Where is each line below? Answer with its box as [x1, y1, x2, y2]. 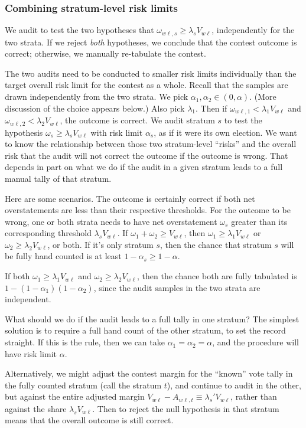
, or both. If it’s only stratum [47, 238, 154, 250]
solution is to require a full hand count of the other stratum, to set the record [5, 324, 286, 336]
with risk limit [90, 126, 143, 138]
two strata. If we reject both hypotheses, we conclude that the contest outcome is [5, 35, 297, 48]
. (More [249, 90, 276, 103]
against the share [5, 402, 67, 414]
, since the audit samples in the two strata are [93, 281, 261, 293]
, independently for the [211, 24, 295, 36]
